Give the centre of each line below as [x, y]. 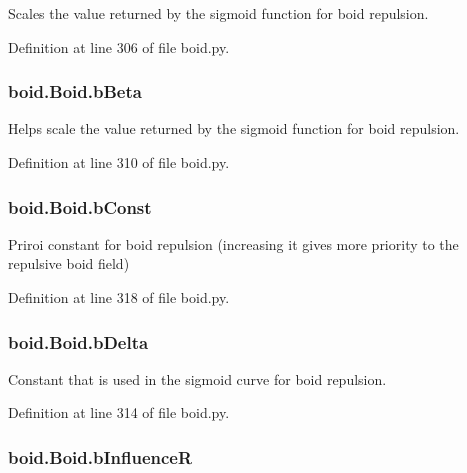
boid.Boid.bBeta [75, 91]
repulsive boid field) [69, 263]
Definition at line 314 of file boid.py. [119, 412]
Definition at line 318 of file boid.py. [119, 297]
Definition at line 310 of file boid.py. [119, 162]
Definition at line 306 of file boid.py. [119, 46]
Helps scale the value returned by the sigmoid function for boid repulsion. [234, 128]
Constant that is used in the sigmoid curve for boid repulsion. [197, 378]
